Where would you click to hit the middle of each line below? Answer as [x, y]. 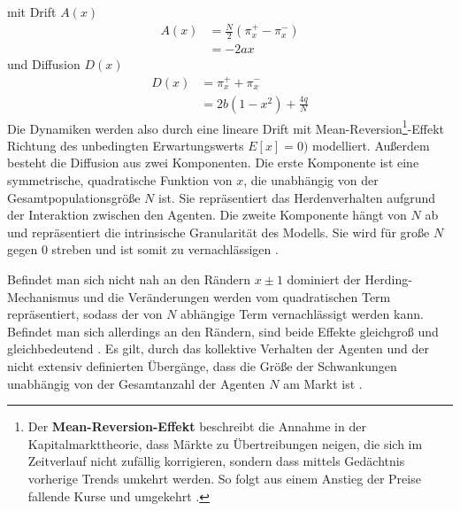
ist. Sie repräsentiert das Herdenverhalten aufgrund [297, 197]
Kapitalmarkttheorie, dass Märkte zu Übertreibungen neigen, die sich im [225, 443]
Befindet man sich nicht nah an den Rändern [129, 279]
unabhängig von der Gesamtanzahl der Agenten [136, 383]
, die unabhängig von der [311, 180]
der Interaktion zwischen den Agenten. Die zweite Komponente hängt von [207, 215]
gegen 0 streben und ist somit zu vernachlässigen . [143, 249]
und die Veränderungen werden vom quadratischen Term [237, 296]
